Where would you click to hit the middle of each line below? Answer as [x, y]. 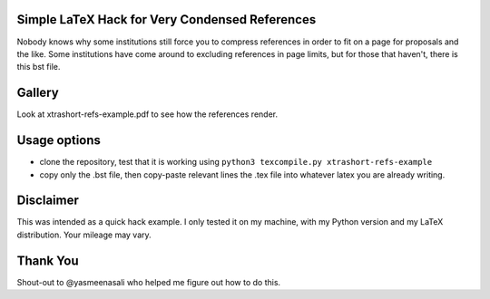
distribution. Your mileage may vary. [84, 235]
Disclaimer [48, 201]
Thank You [48, 260]
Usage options [59, 140]
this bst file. [39, 67]
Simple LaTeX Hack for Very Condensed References [167, 19]
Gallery [38, 93]
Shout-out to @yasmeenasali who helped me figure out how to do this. [149, 282]
